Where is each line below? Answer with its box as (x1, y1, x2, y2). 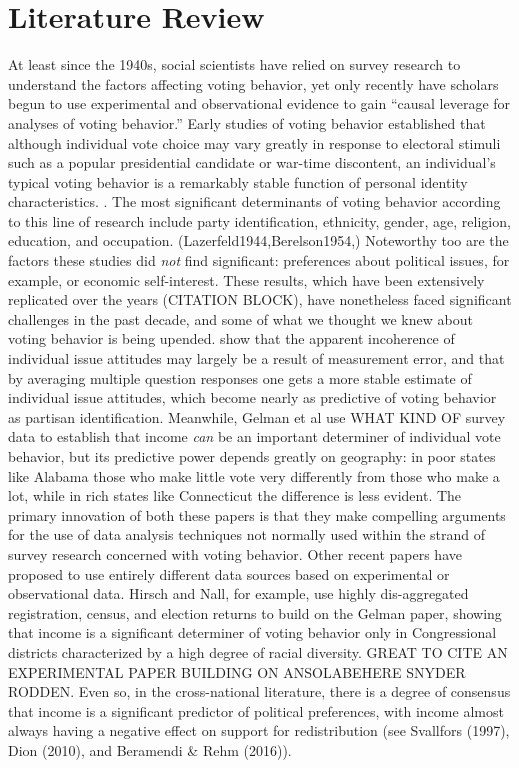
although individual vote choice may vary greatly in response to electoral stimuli (8, 132, 501, 153)
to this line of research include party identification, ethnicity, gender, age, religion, (8, 210, 511, 231)
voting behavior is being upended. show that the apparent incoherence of (8, 328, 455, 349)
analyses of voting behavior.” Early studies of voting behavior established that (8, 112, 486, 133)
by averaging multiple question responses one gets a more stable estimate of (8, 367, 472, 388)
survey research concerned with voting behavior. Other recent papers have (8, 543, 462, 564)
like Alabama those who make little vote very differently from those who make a (8, 465, 500, 486)
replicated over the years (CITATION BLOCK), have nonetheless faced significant (8, 289, 512, 310)
